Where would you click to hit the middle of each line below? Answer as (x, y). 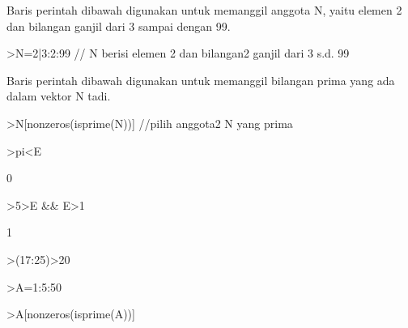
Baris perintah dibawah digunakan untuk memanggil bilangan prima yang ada (201, 80)
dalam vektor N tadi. (59, 96)
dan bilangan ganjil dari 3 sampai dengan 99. (119, 26)
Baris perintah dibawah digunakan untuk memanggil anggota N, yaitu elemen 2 (204, 10)
